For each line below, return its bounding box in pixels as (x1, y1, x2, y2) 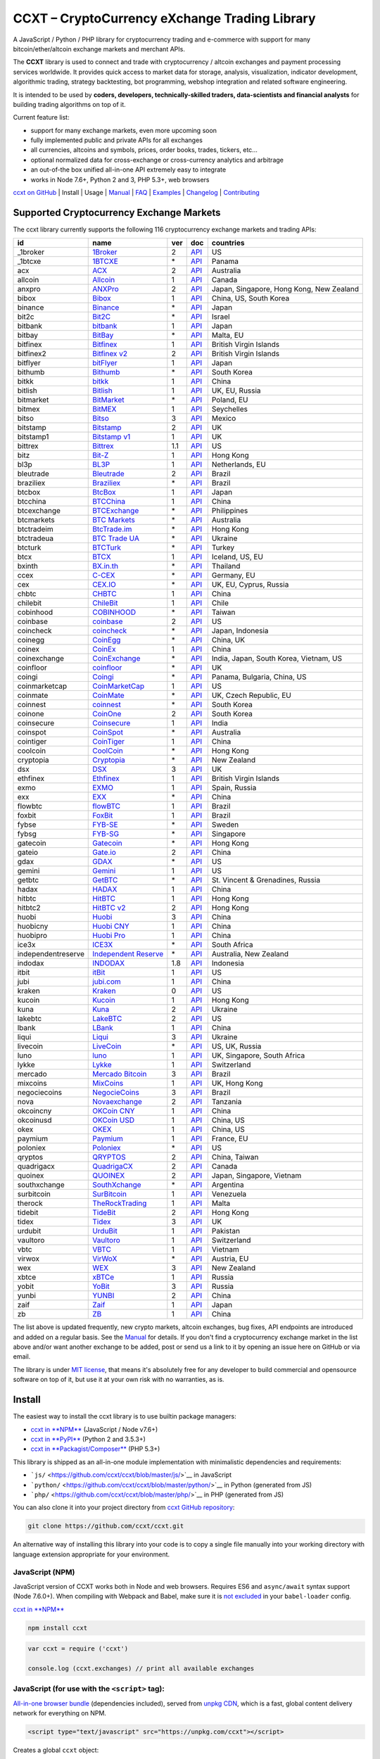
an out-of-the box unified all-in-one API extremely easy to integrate (30, 165, 227, 174)
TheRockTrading (92, 1198, 147, 1208)
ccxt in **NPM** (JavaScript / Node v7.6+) (30, 1425, 158, 1433)
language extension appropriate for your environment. (13, 1550, 170, 1558)
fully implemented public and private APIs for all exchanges (30, 136, 203, 144)
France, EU (211, 1133, 249, 1143)
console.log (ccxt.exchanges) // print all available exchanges (27, 1664, 255, 1672)
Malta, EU (211, 331, 244, 341)
